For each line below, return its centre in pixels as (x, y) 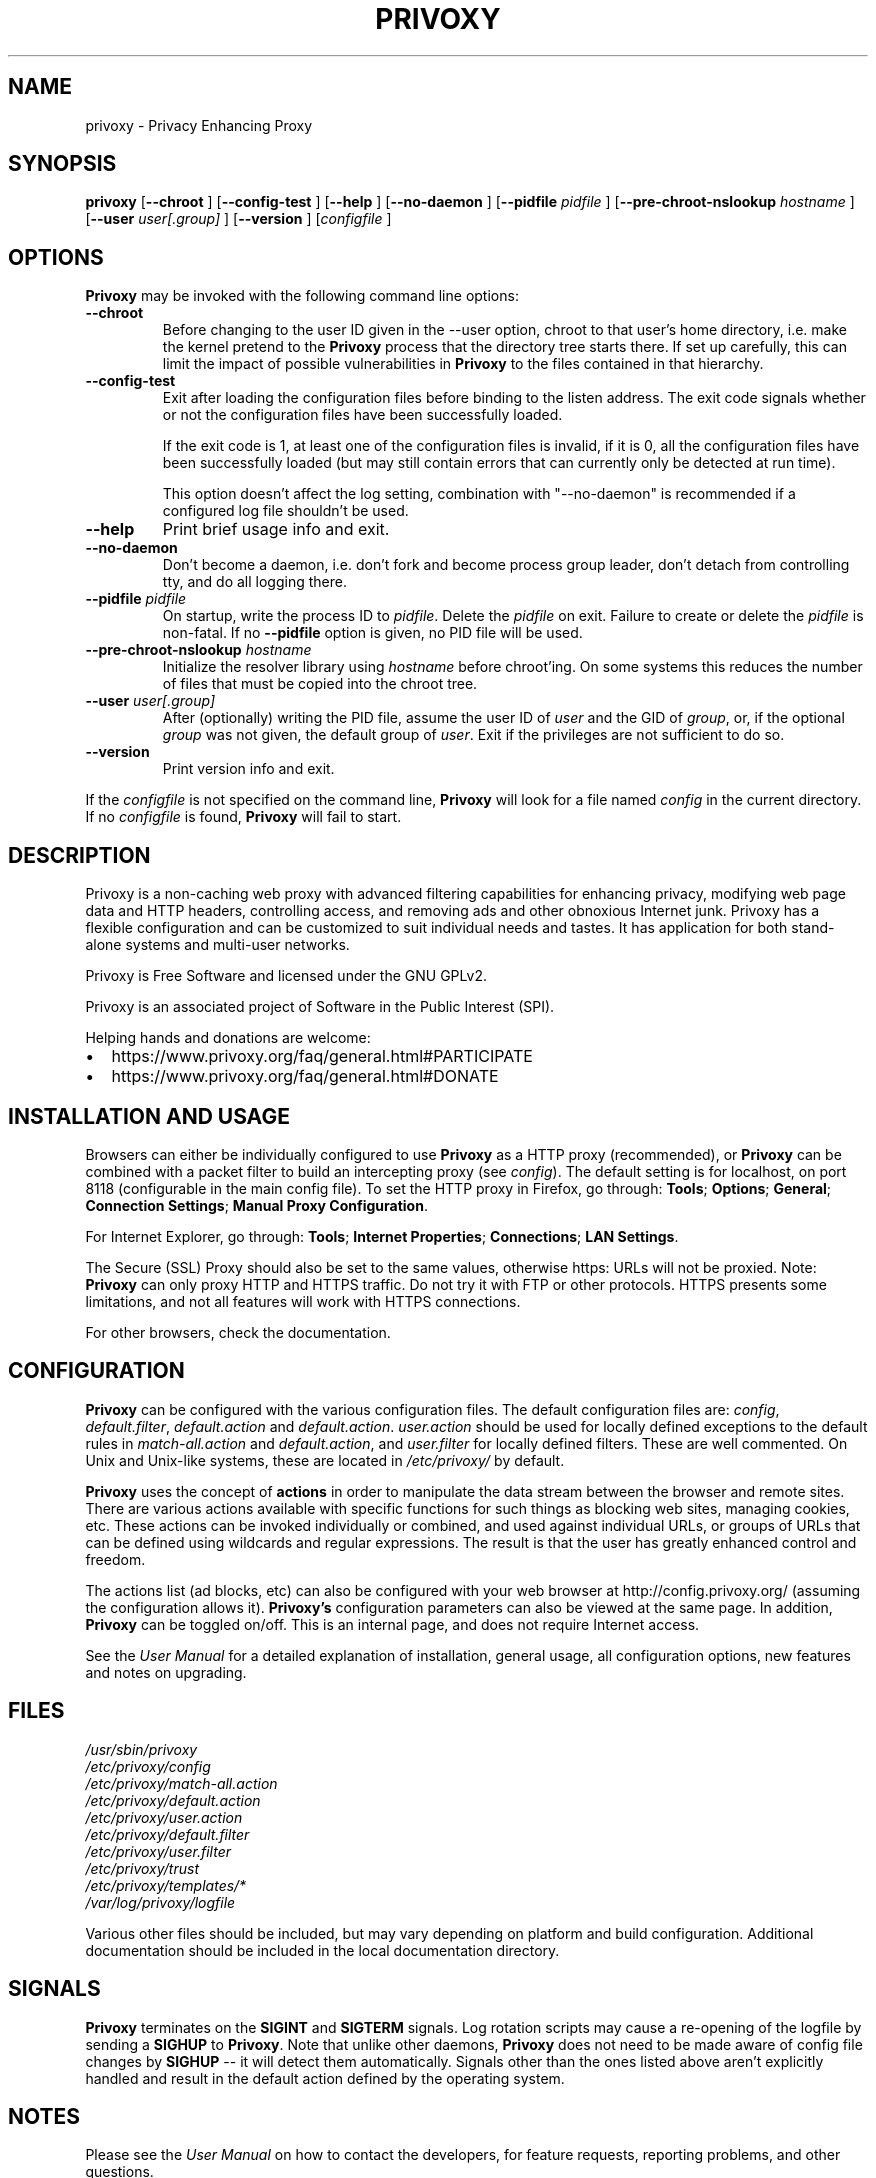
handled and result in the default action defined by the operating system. (325, 2078)
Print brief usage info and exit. (276, 529)
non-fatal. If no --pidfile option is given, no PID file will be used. (372, 633)
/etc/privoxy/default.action (173, 1800)
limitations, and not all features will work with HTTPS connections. (303, 1301)
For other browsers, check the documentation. (238, 1332)
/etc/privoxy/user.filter (158, 1851)
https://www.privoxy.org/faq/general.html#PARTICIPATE (322, 1056)
